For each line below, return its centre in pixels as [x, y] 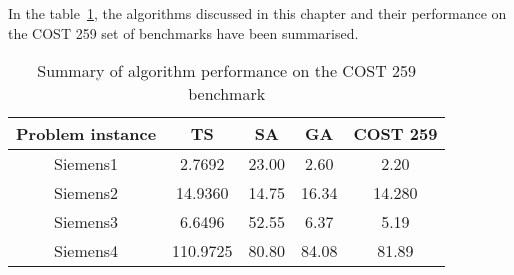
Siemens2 [86, 193]
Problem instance [86, 134]
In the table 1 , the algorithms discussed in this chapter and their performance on [257, 13]
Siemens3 [86, 222]
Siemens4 [86, 251]
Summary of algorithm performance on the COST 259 [227, 71]
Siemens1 [86, 164]
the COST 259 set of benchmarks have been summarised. [183, 32]
